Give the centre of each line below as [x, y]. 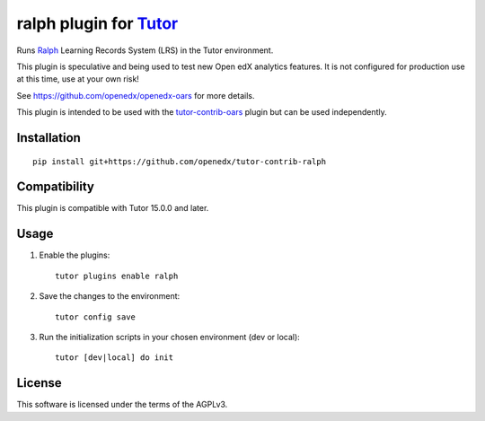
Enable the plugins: [75, 255]
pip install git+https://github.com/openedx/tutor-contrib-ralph [180, 161]
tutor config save [96, 317]
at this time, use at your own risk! [78, 79]
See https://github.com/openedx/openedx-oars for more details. [136, 95]
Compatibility [55, 187]
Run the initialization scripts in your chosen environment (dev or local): [169, 337]
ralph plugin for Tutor [97, 23]
